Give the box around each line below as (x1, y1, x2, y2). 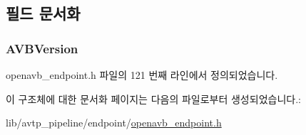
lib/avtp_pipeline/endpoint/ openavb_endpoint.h (6, 115, 222, 130)
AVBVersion (6, 39, 78, 57)
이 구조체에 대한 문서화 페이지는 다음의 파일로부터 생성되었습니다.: (6, 91, 301, 106)
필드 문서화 (6, 2, 81, 24)
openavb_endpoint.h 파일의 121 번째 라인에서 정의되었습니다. (6, 67, 278, 82)
